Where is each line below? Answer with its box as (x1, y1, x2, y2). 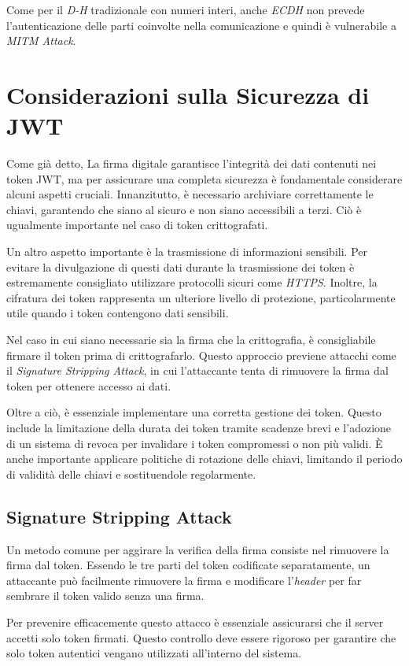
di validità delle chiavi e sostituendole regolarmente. (6, 465, 256, 482)
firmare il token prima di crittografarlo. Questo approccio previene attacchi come (6, 346, 396, 363)
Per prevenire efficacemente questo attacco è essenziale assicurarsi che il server (6, 613, 384, 630)
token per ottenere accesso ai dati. (6, 377, 171, 394)
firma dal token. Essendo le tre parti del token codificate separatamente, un (6, 557, 370, 573)
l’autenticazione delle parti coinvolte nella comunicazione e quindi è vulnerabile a (6, 17, 396, 33)
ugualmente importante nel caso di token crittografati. (6, 216, 268, 233)
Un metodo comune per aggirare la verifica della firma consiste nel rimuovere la (6, 541, 389, 557)
